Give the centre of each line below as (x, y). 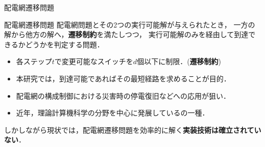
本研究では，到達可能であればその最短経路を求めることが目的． (123, 78)
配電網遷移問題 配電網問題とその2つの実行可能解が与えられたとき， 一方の (130, 24)
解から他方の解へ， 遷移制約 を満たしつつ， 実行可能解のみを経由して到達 (126, 34)
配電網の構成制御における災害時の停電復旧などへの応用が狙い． (123, 95)
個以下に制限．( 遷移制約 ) (179, 61)
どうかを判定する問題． (65, 44)
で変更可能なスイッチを (94, 61)
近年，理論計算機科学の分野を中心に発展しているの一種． (113, 113)
